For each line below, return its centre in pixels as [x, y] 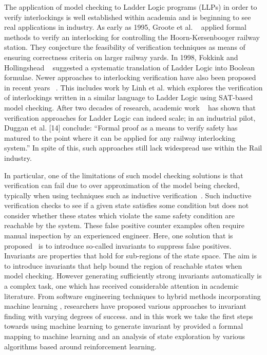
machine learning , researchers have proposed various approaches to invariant [125, 306]
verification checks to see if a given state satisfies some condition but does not [127, 205]
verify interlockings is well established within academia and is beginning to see [128, 17]
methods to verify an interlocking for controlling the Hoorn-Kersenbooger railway [132, 37]
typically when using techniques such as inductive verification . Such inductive [128, 195]
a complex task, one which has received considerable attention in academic [121, 286]
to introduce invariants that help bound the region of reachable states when [123, 265]
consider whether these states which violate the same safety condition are [119, 215]
